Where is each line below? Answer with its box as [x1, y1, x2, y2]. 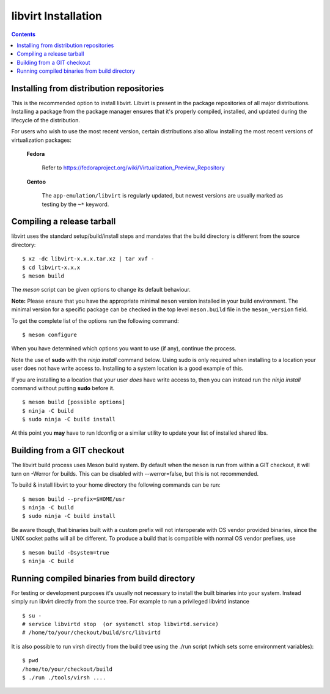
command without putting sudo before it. [11, 384, 115, 391]
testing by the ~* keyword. [42, 201, 109, 208]
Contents [11, 31, 36, 38]
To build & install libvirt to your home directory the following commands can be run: [11, 481, 221, 489]
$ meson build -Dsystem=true [22, 549, 109, 556]
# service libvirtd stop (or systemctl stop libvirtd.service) [22, 621, 219, 627]
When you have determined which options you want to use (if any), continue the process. [11, 345, 237, 352]
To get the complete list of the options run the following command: [11, 317, 180, 324]
